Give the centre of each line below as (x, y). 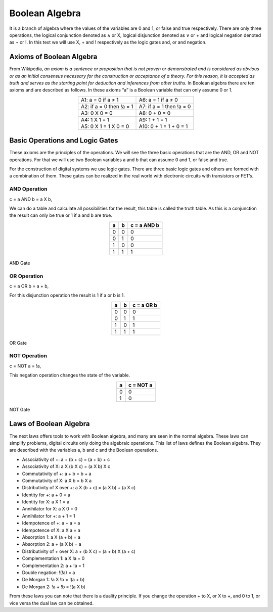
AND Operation (28, 189)
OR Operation (26, 276)
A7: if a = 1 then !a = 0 (165, 106)
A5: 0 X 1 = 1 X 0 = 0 (105, 126)
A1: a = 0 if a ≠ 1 (100, 100)
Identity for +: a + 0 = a (46, 495)
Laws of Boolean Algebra (50, 424)
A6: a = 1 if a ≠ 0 (158, 100)
